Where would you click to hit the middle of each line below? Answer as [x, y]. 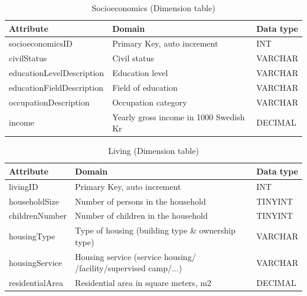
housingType [32, 236]
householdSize [34, 201]
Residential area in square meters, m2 [143, 283]
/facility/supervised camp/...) [129, 268]
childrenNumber [38, 216]
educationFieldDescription [56, 87]
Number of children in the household [141, 216]
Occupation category [150, 102]
